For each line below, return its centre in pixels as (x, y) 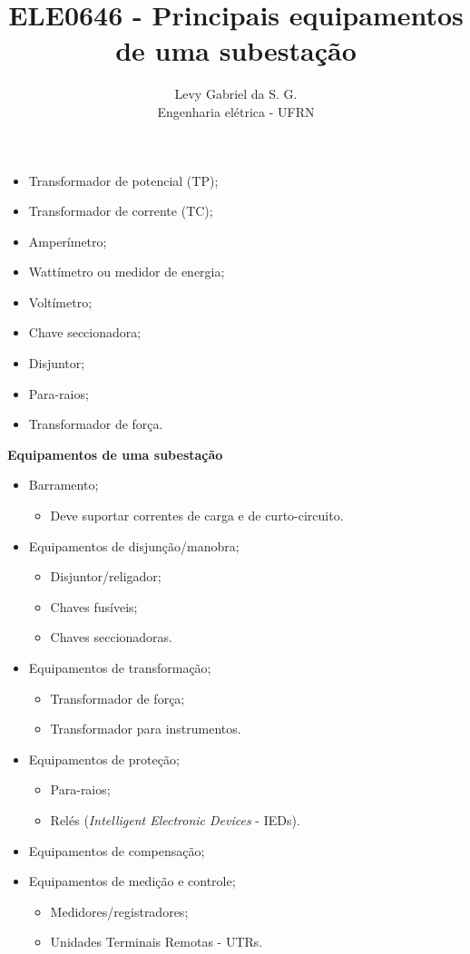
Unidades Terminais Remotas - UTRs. (157, 942)
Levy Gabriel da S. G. (236, 94)
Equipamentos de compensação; (117, 850)
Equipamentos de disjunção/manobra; (134, 545)
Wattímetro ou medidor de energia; (127, 272)
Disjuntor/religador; (106, 576)
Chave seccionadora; (85, 332)
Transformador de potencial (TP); (123, 180)
